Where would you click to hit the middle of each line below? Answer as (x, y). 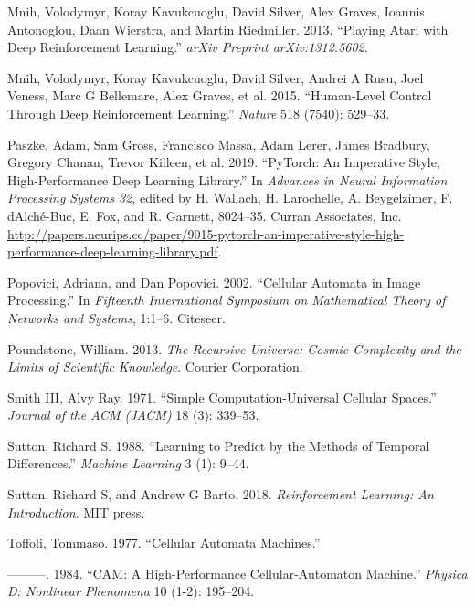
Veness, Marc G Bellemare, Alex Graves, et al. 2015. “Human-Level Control (220, 95)
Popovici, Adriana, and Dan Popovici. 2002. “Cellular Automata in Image (214, 282)
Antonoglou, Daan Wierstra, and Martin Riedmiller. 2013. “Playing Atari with (228, 29)
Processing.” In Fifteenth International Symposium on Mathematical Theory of (227, 300)
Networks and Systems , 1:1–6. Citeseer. (116, 317)
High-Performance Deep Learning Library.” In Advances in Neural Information (227, 179)
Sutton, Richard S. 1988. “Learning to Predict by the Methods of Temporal (219, 445)
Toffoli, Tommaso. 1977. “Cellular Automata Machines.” (164, 543)
